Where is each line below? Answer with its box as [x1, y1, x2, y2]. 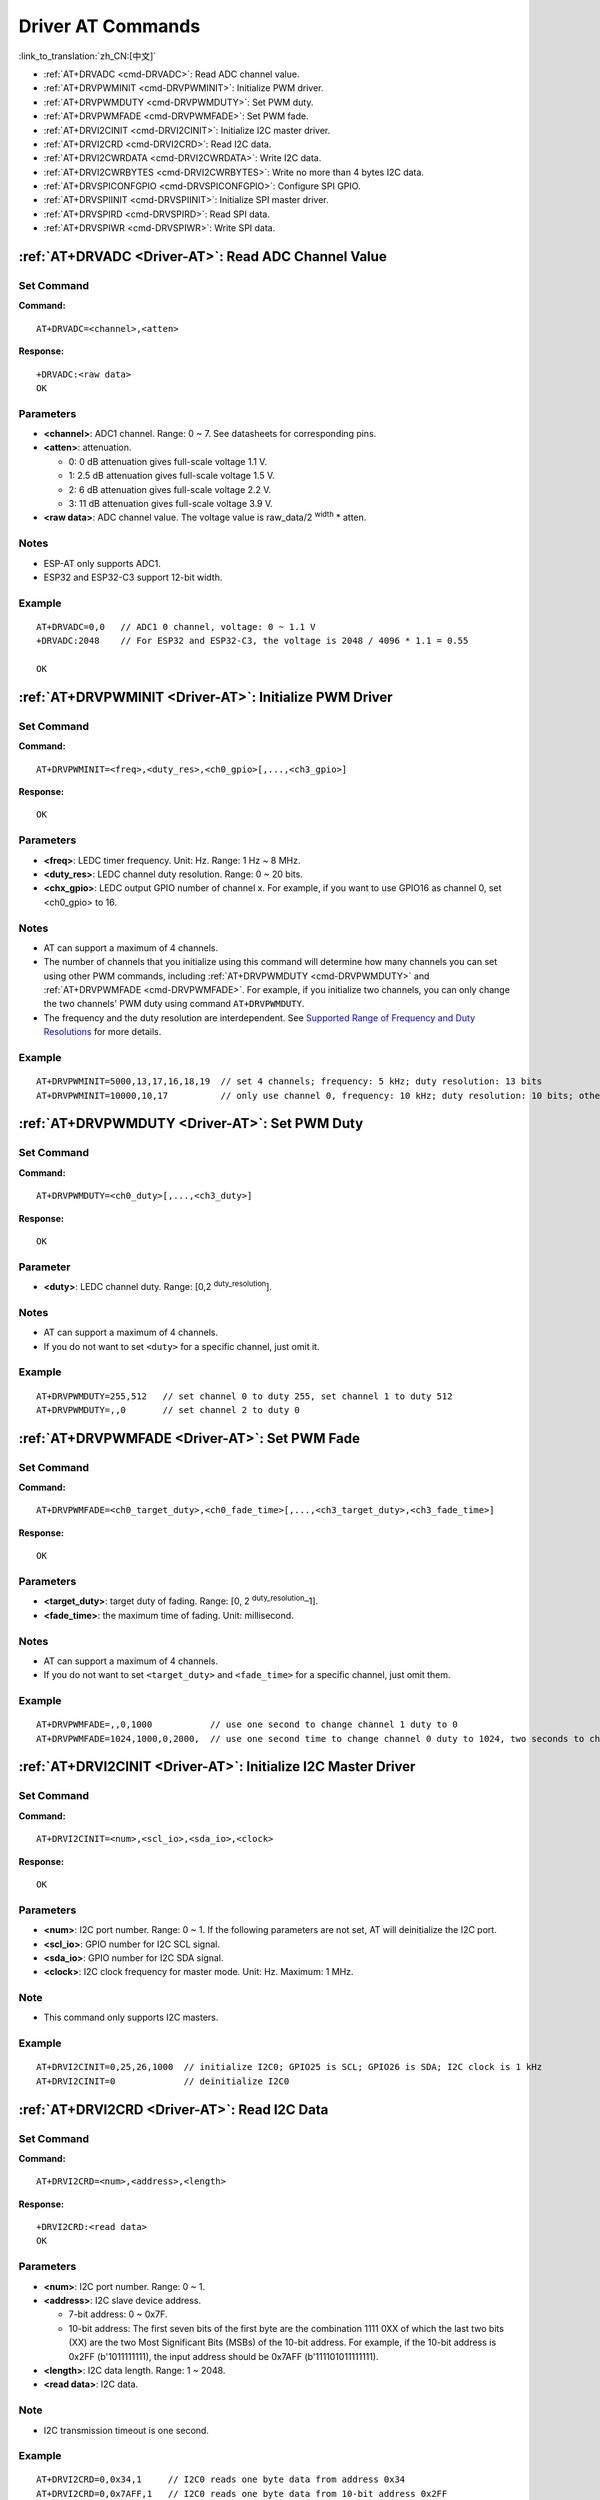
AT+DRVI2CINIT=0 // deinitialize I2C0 [36, 2075, 290, 2087]
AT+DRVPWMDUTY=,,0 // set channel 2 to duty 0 [36, 1404, 300, 1415]
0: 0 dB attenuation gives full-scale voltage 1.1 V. [68, 455, 268, 467]
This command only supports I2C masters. [43, 2011, 219, 2024]
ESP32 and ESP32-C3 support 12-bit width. [43, 571, 223, 583]
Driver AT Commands [18, 15, 201, 37]
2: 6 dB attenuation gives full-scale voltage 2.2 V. [68, 483, 272, 495]
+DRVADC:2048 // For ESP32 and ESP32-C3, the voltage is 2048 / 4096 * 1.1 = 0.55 [36, 635, 469, 647]
